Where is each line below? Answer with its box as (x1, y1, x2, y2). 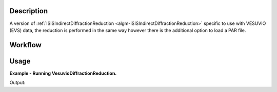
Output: (9, 79, 26, 86)
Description (9, 7, 48, 15)
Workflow (9, 41, 42, 49)
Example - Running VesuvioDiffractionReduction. (9, 70, 117, 76)
